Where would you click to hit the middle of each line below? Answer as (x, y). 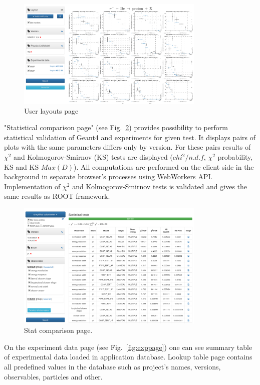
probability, (235, 157)
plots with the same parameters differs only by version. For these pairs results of (127, 147)
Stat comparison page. (58, 330)
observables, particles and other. (53, 376)
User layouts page (51, 110)
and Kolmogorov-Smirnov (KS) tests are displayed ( (93, 157)
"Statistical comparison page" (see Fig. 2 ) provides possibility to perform (116, 127)
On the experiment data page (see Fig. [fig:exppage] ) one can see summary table (128, 347)
